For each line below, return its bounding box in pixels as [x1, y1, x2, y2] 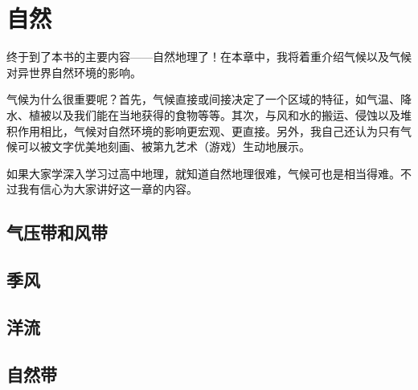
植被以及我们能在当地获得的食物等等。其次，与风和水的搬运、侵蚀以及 [28, 106, 400, 123]
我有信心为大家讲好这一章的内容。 [17, 181, 198, 197]
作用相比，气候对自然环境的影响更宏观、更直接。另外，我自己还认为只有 [17, 122, 400, 139]
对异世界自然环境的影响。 [6, 63, 141, 80]
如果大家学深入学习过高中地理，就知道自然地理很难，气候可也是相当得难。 [6, 165, 400, 181]
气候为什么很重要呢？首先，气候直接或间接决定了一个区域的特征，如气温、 [6, 91, 400, 108]
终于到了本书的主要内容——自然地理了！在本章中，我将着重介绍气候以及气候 [6, 48, 412, 65]
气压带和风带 [6, 220, 108, 245]
